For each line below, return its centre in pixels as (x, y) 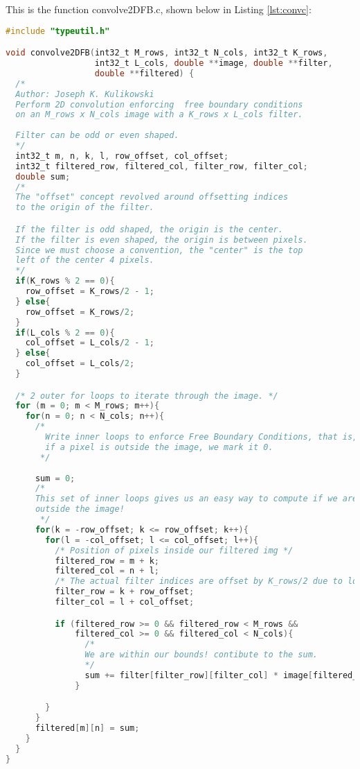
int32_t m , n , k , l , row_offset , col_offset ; (122, 156)
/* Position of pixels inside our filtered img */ (174, 550)
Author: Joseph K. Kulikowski (85, 94)
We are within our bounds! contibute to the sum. (201, 655)
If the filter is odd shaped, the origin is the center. (149, 229)
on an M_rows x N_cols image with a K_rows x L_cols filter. (159, 115)
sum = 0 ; (55, 478)
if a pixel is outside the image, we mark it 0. (159, 447)
